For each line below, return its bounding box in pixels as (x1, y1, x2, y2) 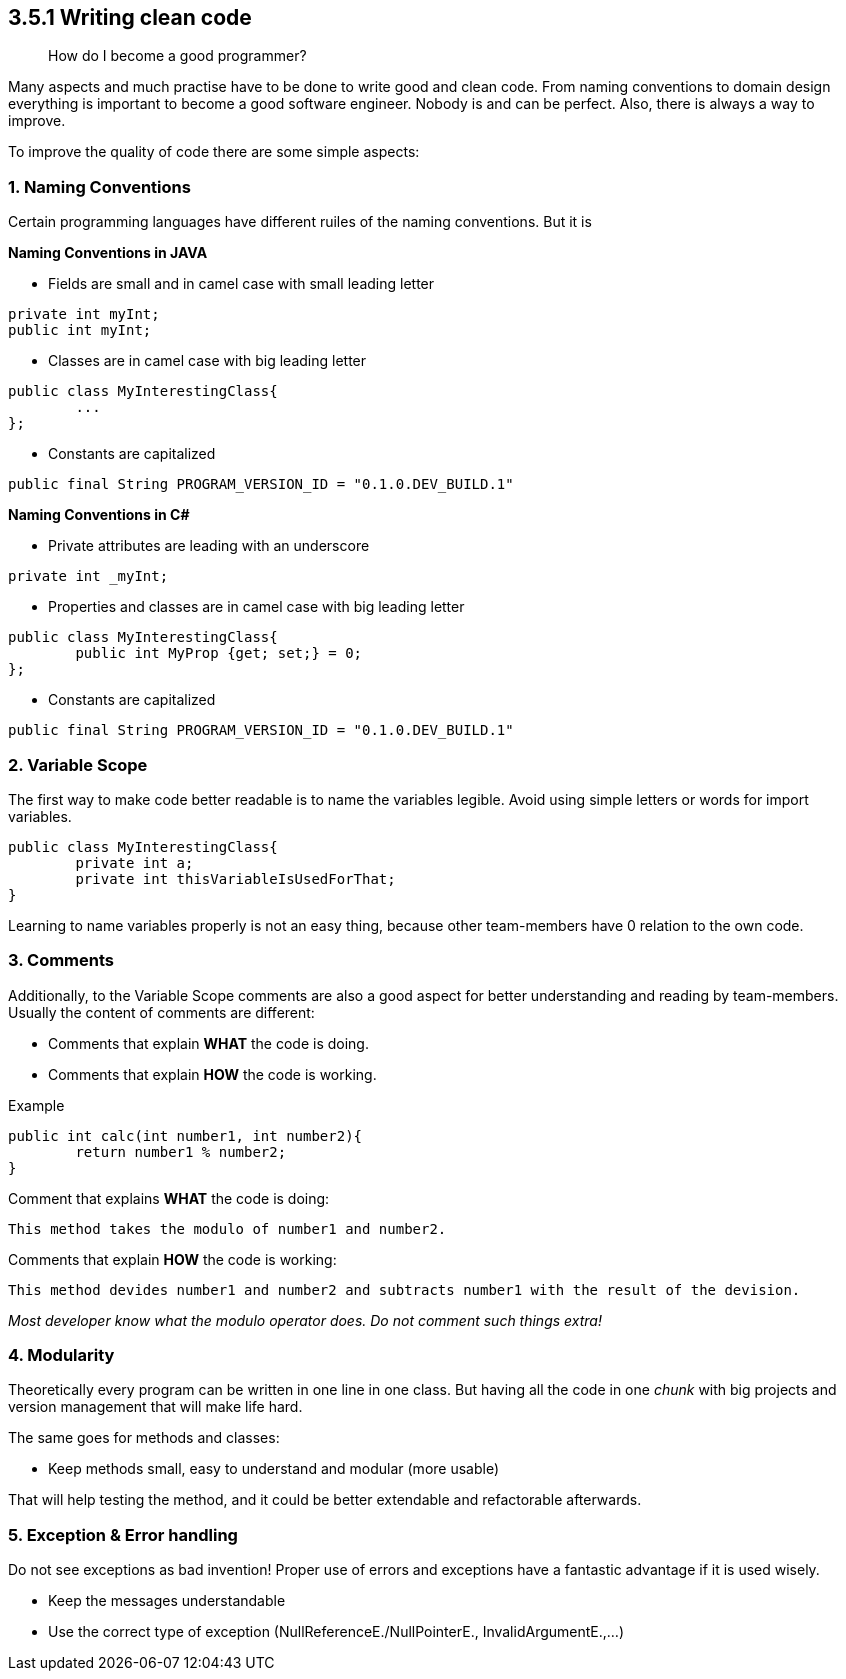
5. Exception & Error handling (8, 1524, 238, 1545)
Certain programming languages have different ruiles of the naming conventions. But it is (8, 213, 592, 231)
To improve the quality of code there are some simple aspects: (8, 143, 420, 161)
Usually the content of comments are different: (8, 1003, 315, 1021)
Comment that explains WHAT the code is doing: (8, 1189, 330, 1207)
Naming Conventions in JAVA (8, 244, 208, 262)
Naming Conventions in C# (8, 506, 190, 524)
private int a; (75, 854, 194, 871)
